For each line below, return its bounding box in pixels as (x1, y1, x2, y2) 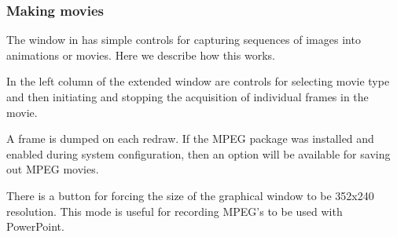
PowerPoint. (6, 218, 64, 235)
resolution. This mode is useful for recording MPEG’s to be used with (6, 202, 343, 219)
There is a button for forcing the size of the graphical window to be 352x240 (6, 187, 374, 203)
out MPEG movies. (6, 161, 99, 177)
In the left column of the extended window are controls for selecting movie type (6, 73, 390, 89)
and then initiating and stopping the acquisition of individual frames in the (6, 89, 369, 104)
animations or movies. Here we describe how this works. (6, 46, 275, 63)
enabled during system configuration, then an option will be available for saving (6, 145, 391, 162)
